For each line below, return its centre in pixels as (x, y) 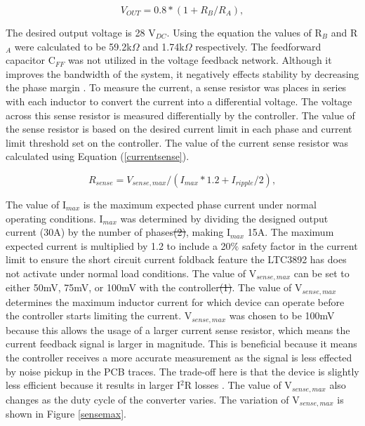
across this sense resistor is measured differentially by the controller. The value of (180, 115)
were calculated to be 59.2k (73, 46)
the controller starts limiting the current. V (99, 315)
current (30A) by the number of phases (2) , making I (118, 232)
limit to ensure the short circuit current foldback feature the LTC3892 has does (176, 259)
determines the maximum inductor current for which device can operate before (175, 301)
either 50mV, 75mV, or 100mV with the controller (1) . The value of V (154, 287)
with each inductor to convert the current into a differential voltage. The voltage (179, 101)
